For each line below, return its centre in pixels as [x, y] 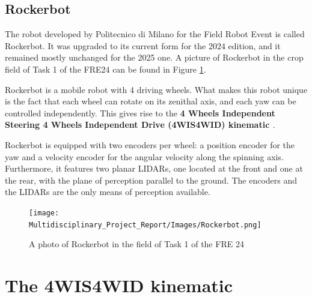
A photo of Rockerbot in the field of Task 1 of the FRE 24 [136, 244]
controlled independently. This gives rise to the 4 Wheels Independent [140, 112]
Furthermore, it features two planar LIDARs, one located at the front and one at [154, 168]
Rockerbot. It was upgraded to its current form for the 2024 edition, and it [143, 45]
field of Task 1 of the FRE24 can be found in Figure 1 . [106, 69]
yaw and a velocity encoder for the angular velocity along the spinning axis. [144, 156]
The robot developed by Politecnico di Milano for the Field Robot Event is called [155, 34]
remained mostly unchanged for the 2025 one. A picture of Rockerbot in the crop [154, 57]
